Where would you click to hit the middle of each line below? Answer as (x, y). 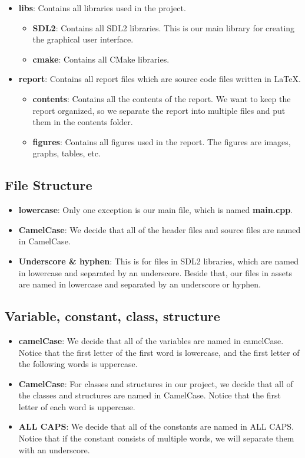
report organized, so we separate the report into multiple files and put (159, 110)
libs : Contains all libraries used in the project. (102, 8)
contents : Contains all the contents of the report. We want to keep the (162, 98)
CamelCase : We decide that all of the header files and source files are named (160, 229)
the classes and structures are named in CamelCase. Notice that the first (150, 395)
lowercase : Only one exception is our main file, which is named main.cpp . (155, 210)
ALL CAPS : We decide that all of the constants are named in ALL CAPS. (156, 426)
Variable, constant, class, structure (112, 316)
